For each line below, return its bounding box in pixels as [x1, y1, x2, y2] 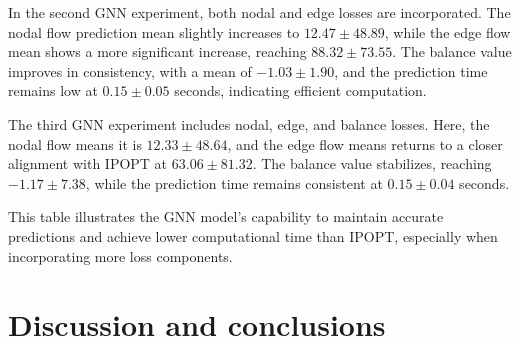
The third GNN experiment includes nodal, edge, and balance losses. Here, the [8, 113, 490, 134]
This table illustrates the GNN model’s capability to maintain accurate [8, 206, 444, 227]
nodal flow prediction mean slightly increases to [8, 21, 300, 42]
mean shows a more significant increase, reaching [8, 41, 307, 62]
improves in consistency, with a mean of [8, 60, 252, 81]
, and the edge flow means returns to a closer [227, 133, 503, 154]
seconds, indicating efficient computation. [174, 80, 427, 101]
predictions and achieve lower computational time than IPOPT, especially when [8, 225, 498, 246]
